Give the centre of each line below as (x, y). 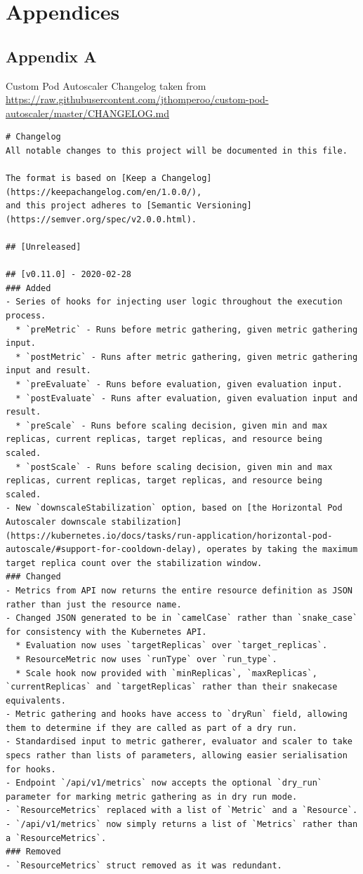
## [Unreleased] (44, 247)
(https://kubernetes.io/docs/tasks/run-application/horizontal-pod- (169, 536)
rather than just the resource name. (94, 604)
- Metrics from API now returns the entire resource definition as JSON (179, 590)
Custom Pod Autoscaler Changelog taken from (106, 85)
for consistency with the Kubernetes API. (106, 632)
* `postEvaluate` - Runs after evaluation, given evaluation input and (187, 398)
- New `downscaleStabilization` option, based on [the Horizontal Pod (174, 508)
